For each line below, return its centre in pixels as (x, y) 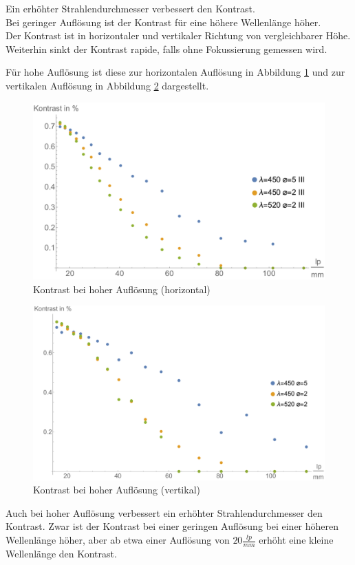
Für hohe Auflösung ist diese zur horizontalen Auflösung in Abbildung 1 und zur (175, 72)
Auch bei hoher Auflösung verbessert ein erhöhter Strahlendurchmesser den (164, 512)
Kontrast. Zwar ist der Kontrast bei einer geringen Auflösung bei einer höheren (172, 526)
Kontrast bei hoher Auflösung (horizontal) (122, 289)
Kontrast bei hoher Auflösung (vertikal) (117, 490)
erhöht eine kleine (296, 540)
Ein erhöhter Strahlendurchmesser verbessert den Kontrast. (130, 8)
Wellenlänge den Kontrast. (61, 553)
